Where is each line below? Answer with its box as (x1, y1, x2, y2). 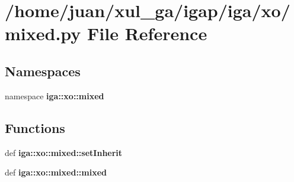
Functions (5, 118, 65, 136)
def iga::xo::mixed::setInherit (5, 146, 123, 158)
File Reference (87, 21, 207, 45)
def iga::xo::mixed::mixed (5, 166, 107, 178)
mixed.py (5, 21, 81, 45)
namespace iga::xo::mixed (5, 89, 104, 102)
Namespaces (5, 61, 81, 80)
